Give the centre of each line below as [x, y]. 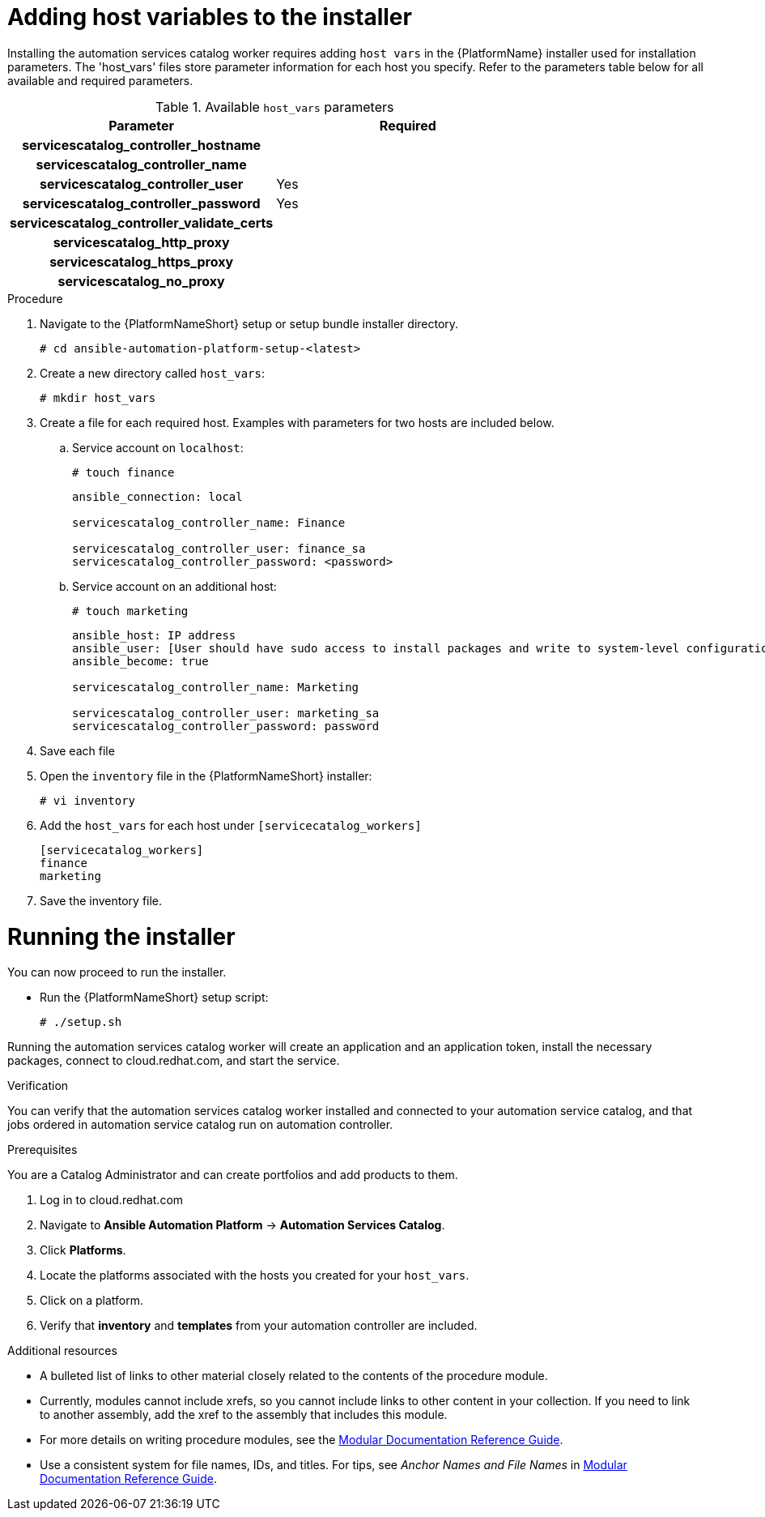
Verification [38, 1086]
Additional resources [62, 1351]
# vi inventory [88, 800]
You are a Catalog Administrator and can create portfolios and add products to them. [233, 1175]
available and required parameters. [100, 80]
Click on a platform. [92, 1301]
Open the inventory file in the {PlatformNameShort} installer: [206, 776]
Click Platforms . [83, 1250]
